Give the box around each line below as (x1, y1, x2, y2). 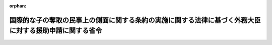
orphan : (9, 3, 27, 8)
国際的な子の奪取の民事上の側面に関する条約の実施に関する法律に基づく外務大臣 (9, 15, 261, 24)
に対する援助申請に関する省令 (9, 26, 102, 35)
